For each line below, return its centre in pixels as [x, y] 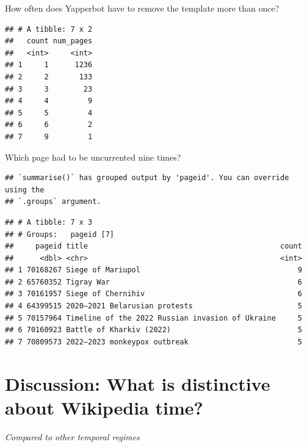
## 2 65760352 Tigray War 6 [153, 282]
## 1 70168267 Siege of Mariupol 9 [153, 270]
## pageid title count [153, 246]
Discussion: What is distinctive [138, 383]
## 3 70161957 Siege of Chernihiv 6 [153, 294]
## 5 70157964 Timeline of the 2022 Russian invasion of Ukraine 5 [153, 318]
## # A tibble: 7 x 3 [49, 222]
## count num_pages [49, 41]
